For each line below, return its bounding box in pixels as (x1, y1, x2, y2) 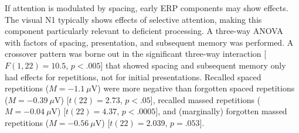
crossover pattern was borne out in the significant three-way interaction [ (5, 47, 267, 60)
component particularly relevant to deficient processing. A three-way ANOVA (5, 25, 283, 37)
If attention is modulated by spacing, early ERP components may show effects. (5, 2, 288, 13)
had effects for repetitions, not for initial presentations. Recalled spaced (5, 70, 261, 83)
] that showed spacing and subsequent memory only (100, 59, 286, 71)
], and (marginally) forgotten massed (155, 105, 287, 117)
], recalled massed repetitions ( (150, 93, 261, 105)
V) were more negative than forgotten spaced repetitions (91, 82, 295, 94)
